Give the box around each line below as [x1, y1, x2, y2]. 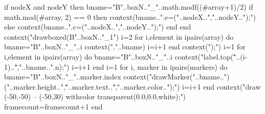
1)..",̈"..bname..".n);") [4, 61, 70, 72]
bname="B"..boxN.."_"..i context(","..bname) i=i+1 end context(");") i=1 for [4, 41, 246, 52]
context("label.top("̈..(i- [174, 51, 248, 62]
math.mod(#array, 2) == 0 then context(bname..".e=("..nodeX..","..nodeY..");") [4, 11, 256, 22]
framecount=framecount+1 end [4, 101, 103, 111]
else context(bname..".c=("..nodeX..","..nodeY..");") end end [4, 21, 191, 32]
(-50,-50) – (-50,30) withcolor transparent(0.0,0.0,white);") [4, 91, 186, 102]
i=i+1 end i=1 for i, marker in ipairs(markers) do [72, 61, 228, 72]
